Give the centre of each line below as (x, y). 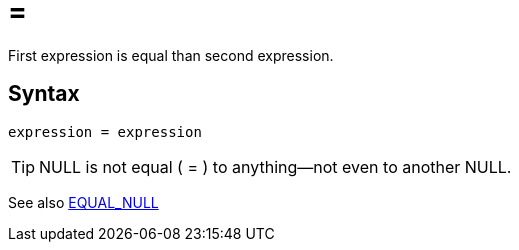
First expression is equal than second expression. (171, 55)
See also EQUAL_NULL (83, 202)
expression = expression (105, 131)
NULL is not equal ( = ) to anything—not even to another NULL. (275, 166)
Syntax (44, 94)
